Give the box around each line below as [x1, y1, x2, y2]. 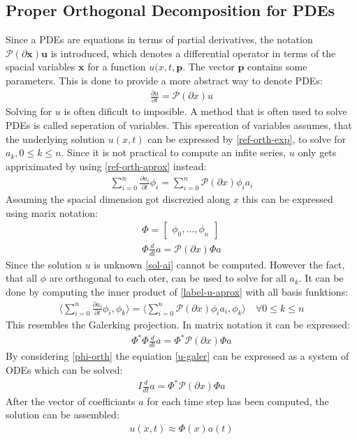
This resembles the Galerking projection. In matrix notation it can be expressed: [6, 317, 351, 332]
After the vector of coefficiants [6, 393, 136, 408]
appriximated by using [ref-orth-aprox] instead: [6, 158, 207, 173]
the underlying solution [6, 131, 105, 146]
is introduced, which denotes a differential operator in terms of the [50, 45, 336, 60]
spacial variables [6, 59, 75, 74]
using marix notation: [6, 205, 98, 220]
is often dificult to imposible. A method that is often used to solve [64, 104, 347, 119]
